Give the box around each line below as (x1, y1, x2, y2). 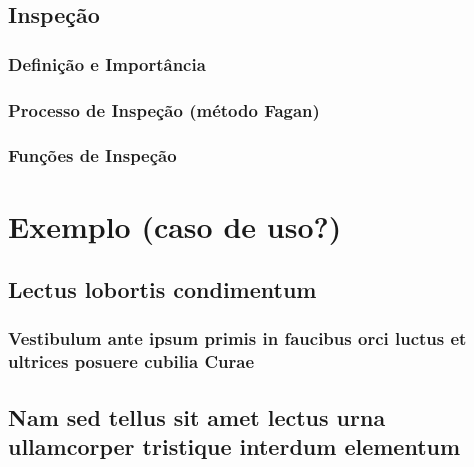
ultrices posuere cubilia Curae (8, 349, 255, 374)
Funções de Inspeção (8, 143, 177, 168)
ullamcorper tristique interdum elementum (8, 431, 461, 462)
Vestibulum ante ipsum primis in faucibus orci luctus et (8, 326, 467, 351)
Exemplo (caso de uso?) (8, 205, 342, 246)
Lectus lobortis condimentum (8, 274, 317, 305)
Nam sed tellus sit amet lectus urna (8, 401, 386, 432)
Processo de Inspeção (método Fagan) (8, 97, 320, 122)
